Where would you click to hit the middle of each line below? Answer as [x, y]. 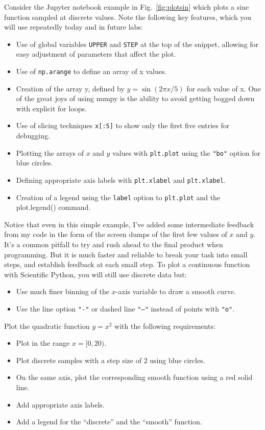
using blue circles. [177, 360]
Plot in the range [43, 343]
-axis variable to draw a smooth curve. [176, 291]
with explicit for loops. [51, 108]
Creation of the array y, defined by [70, 88]
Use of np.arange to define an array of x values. [91, 71]
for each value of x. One [224, 88]
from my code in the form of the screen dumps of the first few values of [116, 234]
